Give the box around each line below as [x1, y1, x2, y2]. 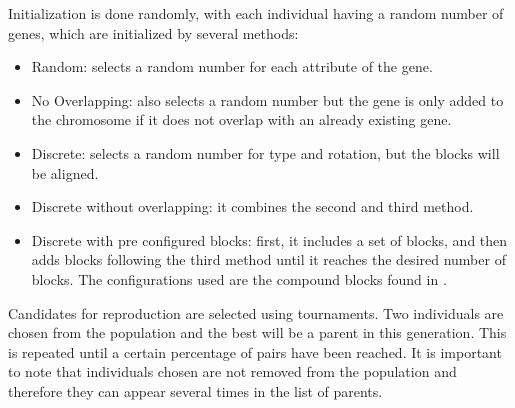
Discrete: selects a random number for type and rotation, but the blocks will [31, 142, 500, 163]
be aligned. [31, 162, 99, 183]
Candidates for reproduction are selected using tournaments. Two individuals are [8, 302, 504, 323]
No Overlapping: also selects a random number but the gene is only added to [31, 89, 504, 110]
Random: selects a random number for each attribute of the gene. [31, 56, 433, 77]
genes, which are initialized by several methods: [8, 22, 299, 43]
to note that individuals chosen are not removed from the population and [8, 361, 457, 382]
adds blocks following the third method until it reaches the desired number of [31, 249, 506, 270]
